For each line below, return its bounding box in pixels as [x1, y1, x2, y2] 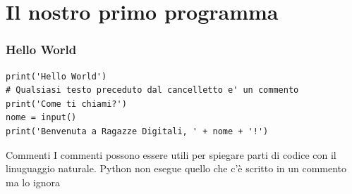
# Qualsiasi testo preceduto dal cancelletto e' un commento [6, 85, 299, 96]
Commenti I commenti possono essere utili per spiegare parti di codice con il [6, 147, 336, 162]
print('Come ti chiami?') [6, 98, 127, 109]
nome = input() [6, 112, 77, 123]
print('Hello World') [6, 71, 107, 82]
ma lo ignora [6, 174, 61, 189]
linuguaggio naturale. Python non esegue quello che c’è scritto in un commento [6, 161, 347, 176]
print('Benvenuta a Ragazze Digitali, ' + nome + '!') [6, 126, 269, 136]
